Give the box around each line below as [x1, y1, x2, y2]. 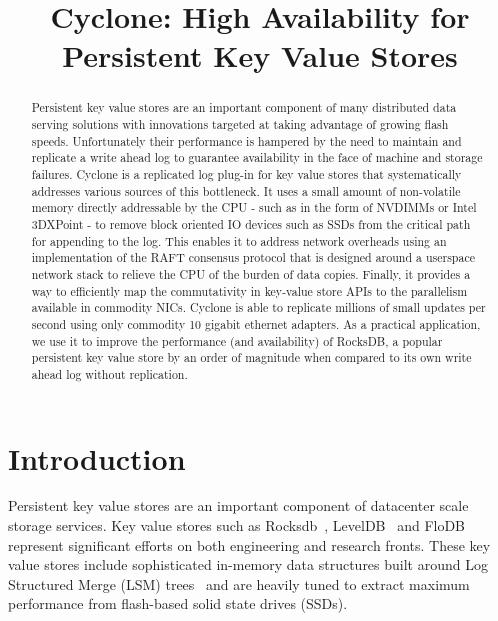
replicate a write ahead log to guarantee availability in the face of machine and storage [31, 149, 483, 166]
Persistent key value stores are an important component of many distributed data [31, 99, 457, 116]
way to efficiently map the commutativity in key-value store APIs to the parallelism [31, 282, 468, 299]
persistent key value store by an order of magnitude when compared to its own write [31, 349, 472, 366]
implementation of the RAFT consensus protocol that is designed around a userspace [31, 249, 475, 266]
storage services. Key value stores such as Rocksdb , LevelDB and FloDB [8, 515, 466, 536]
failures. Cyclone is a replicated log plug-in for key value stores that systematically [31, 165, 462, 182]
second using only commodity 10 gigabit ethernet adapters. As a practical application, [31, 315, 481, 332]
